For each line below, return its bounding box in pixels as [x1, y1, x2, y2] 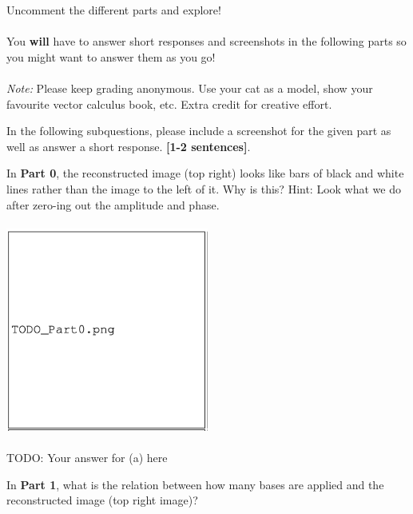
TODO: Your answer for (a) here [6, 449, 168, 466]
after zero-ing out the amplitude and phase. [6, 196, 220, 213]
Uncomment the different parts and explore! [6, 2, 221, 18]
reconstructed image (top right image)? [6, 492, 198, 508]
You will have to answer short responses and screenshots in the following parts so [6, 33, 407, 50]
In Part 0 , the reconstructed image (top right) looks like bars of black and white [6, 165, 404, 181]
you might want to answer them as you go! [6, 48, 216, 65]
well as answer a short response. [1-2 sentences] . [6, 137, 251, 154]
